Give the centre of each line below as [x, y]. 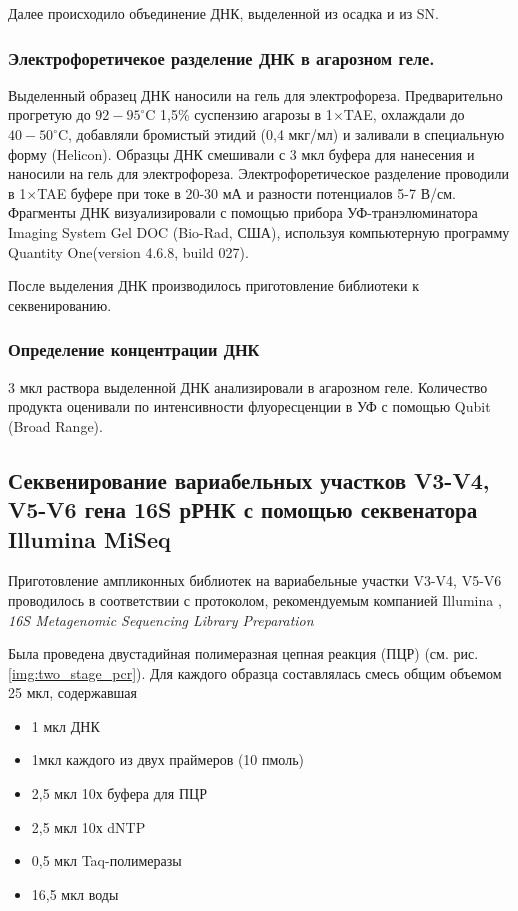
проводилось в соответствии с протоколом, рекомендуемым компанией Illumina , [255, 599]
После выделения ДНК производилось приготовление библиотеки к [214, 285]
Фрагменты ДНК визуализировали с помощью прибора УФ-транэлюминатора [243, 212]
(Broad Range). [55, 425]
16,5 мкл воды [75, 893]
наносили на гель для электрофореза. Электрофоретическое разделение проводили [258, 173]
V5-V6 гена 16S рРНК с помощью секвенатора [243, 509]
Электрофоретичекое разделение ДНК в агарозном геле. [221, 57]
